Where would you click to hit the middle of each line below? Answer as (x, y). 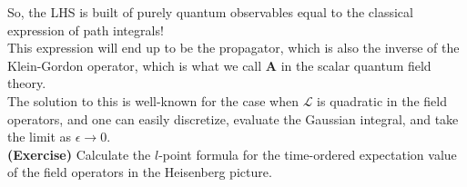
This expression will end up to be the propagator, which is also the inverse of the (233, 48)
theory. (27, 83)
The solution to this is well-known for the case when (153, 100)
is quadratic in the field (382, 100)
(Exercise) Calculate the (79, 154)
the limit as (40, 137)
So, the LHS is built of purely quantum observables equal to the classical (210, 12)
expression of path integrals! (86, 30)
